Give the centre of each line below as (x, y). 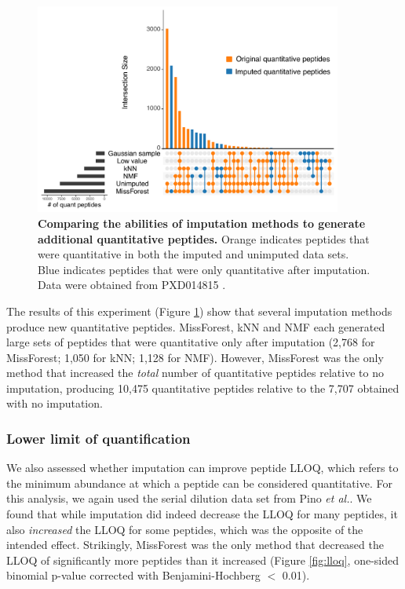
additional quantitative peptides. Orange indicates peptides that (204, 238)
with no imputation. (55, 403)
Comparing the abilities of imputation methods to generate (202, 223)
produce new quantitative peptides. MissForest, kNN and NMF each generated (196, 326)
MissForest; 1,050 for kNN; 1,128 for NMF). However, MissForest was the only (195, 357)
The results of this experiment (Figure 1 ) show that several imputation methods (199, 311)
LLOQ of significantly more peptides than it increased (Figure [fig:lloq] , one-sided (203, 560)
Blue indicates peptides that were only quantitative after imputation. (204, 269)
